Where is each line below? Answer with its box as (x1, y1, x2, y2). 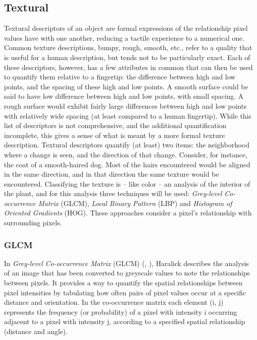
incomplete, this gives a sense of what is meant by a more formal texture (4, 130, 225, 140)
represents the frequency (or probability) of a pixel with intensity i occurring (4, 306, 237, 317)
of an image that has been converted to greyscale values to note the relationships (4, 268, 250, 278)
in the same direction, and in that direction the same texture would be (4, 169, 219, 179)
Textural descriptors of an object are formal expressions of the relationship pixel (4, 23, 248, 33)
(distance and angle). (4, 326, 68, 337)
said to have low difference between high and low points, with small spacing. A (4, 91, 244, 101)
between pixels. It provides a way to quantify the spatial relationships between (4, 277, 243, 288)
